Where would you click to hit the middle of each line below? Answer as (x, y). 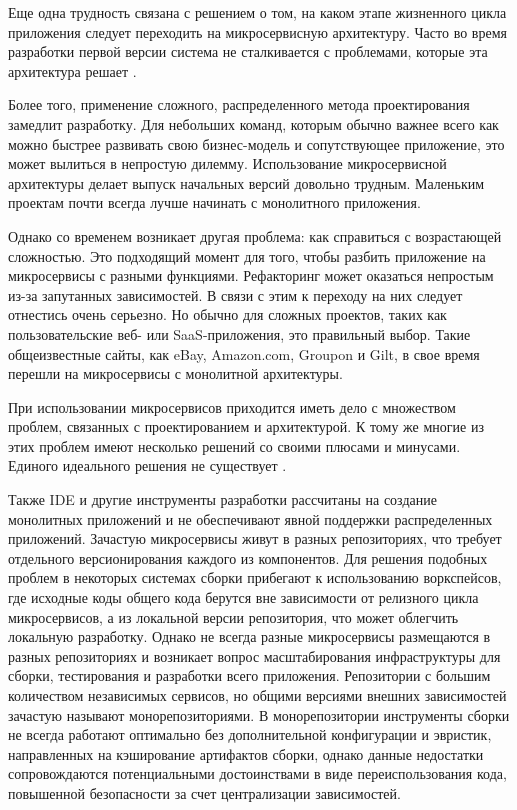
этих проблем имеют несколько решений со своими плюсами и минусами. (234, 445)
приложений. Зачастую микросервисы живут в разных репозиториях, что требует (255, 538)
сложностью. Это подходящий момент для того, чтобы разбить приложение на (247, 255)
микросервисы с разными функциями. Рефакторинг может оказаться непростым (251, 275)
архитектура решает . (72, 70)
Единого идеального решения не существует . (147, 465)
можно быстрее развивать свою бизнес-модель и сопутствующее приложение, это (256, 143)
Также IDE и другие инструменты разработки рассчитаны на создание (222, 499)
